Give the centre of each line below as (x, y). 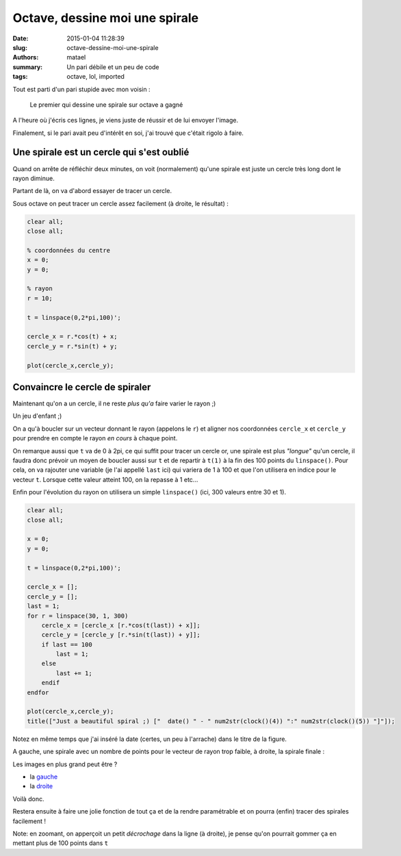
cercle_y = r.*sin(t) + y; (72, 346)
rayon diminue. (34, 178)
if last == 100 (67, 644)
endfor (38, 692)
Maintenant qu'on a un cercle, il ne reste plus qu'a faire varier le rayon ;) (114, 403)
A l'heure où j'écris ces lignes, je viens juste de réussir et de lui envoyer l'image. (126, 121)
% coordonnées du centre (69, 250)
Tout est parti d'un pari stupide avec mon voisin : (81, 89)
